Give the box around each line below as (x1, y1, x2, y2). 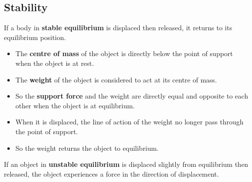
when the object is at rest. (15, 58, 94, 68)
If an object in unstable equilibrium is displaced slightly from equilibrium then (4, 159, 249, 169)
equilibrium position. (4, 32, 66, 42)
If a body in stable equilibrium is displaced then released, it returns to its (4, 22, 232, 33)
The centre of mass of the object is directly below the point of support (15, 48, 233, 59)
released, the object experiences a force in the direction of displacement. (4, 168, 219, 179)
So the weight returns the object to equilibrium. (15, 142, 159, 153)
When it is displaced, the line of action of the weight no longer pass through (15, 117, 244, 127)
